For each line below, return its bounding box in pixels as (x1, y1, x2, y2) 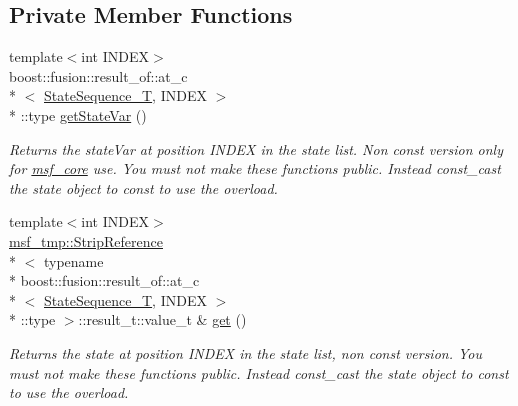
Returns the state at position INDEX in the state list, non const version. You (9, 342, 482, 363)
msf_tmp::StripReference (9, 230, 163, 251)
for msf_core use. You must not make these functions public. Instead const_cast (9, 158, 501, 179)
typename (43, 250, 104, 271)
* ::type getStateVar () (9, 104, 147, 125)
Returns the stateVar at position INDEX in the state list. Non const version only (9, 138, 503, 159)
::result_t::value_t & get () (78, 309, 247, 330)
